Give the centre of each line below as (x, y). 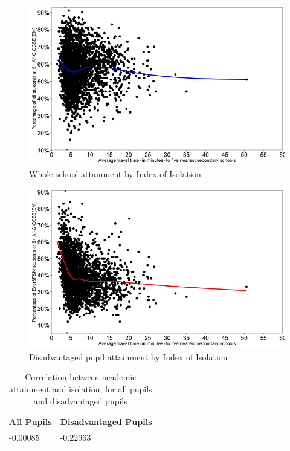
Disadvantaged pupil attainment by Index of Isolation (128, 356)
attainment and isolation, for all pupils (80, 388)
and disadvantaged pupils (80, 401)
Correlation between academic (81, 377)
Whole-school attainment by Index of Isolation (115, 173)
